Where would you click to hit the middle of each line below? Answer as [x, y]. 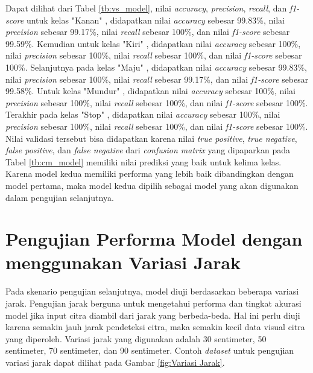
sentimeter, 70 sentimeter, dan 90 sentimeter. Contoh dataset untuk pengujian [150, 350]
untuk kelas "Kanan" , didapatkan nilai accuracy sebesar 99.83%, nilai [155, 20]
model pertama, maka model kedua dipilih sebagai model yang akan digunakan [152, 185]
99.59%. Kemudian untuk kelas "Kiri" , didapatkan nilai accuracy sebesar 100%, [153, 43]
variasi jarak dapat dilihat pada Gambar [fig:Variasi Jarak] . [115, 362]
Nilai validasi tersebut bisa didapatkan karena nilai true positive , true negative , [151, 138]
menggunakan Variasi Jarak [123, 262]
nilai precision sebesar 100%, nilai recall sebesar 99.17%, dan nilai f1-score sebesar [157, 79]
